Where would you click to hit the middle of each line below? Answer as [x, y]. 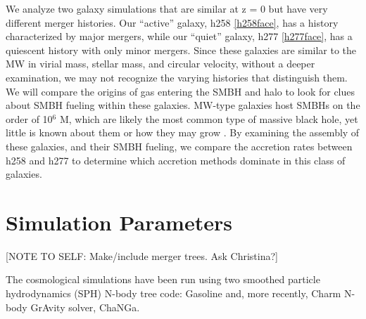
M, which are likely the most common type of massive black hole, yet [209, 118]
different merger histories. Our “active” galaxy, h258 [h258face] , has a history [172, 22]
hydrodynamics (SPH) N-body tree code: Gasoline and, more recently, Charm [173, 293]
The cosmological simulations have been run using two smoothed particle [163, 279]
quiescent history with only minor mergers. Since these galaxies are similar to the [181, 50]
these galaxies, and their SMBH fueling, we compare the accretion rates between [179, 146]
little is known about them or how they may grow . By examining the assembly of [183, 132]
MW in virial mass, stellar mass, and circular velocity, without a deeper [160, 64]
